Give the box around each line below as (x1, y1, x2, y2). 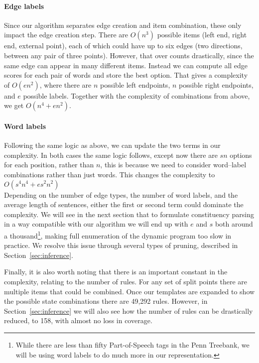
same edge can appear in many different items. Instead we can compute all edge (4, 60, 248, 70)
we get (4, 100, 24, 111)
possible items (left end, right (157, 29, 247, 40)
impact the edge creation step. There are (4, 29, 129, 40)
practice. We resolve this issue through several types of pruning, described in (4, 240, 238, 250)
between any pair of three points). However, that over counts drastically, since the (4, 50, 254, 60)
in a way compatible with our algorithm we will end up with (4, 219, 188, 229)
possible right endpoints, (179, 79, 254, 90)
